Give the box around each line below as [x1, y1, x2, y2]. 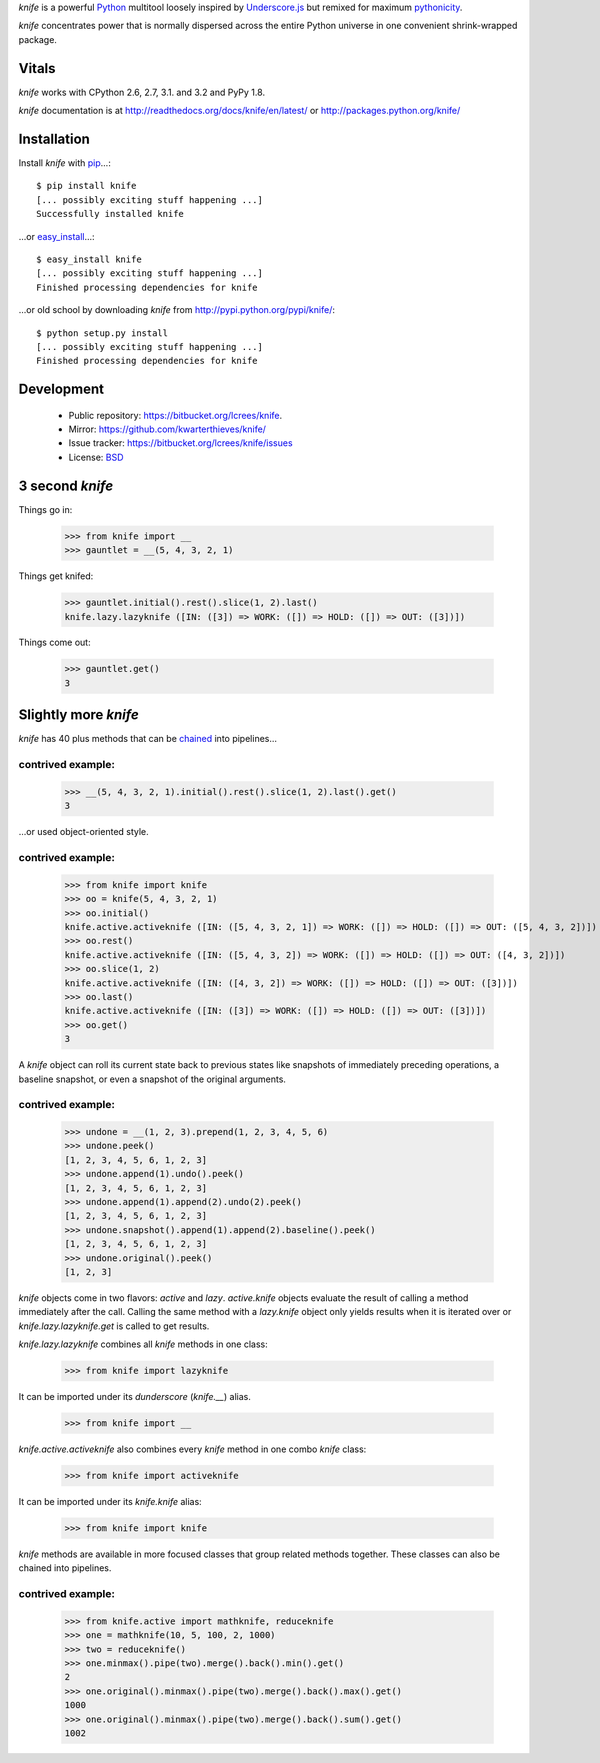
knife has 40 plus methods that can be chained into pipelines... [18, 733, 278, 745]
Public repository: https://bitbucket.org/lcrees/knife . [68, 409, 283, 421]
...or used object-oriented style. [18, 826, 149, 838]
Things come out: [18, 636, 91, 649]
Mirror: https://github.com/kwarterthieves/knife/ [68, 423, 267, 435]
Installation [18, 130, 90, 147]
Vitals [18, 60, 56, 77]
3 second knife [18, 477, 114, 494]
